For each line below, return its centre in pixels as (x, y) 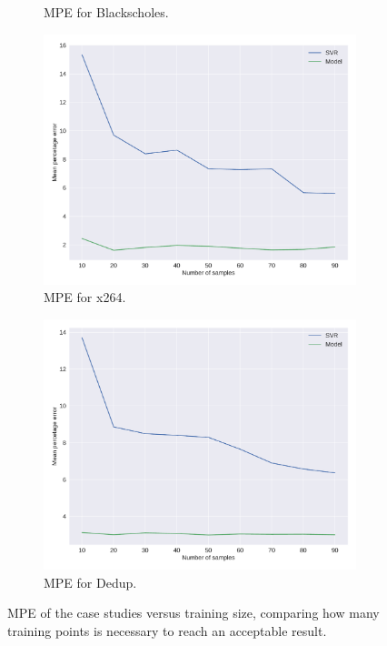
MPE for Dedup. (90, 582)
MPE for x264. (85, 297)
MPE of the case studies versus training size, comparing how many (193, 613)
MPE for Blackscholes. (106, 12)
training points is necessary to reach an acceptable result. (167, 630)
